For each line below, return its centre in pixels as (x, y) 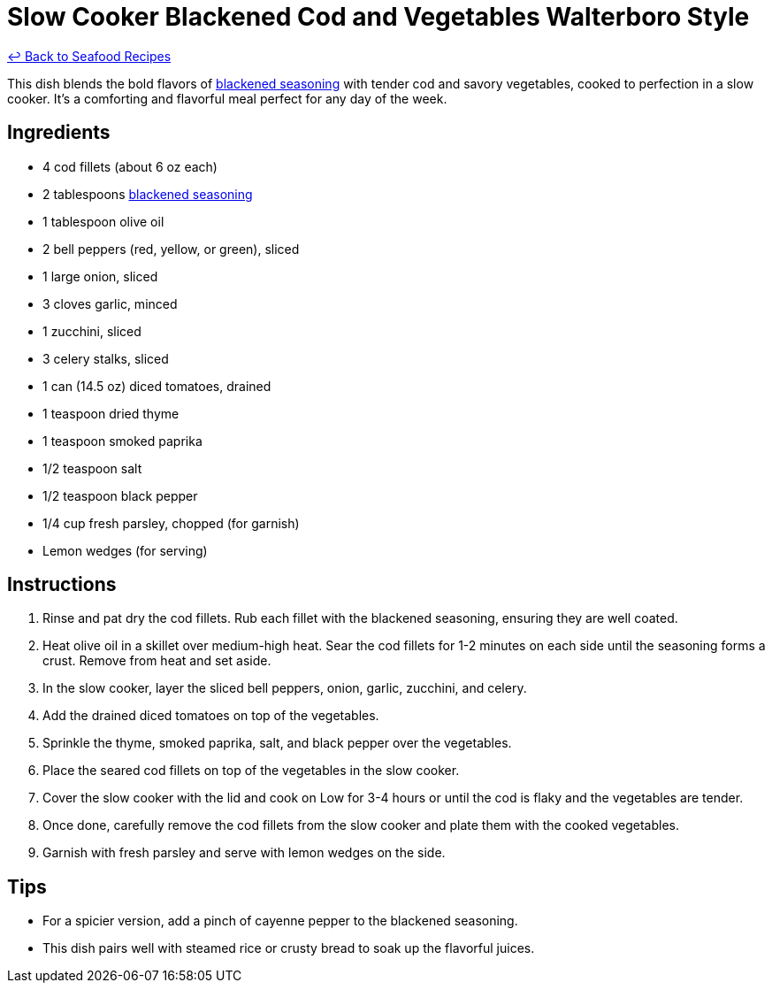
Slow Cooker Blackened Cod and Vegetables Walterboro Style (378, 17)
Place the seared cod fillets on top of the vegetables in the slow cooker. (251, 771)
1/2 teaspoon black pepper (120, 495)
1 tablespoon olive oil (103, 221)
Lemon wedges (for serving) (125, 550)
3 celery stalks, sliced (106, 358)
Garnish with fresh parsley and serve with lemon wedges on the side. (244, 853)
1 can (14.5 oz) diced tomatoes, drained (157, 386)
